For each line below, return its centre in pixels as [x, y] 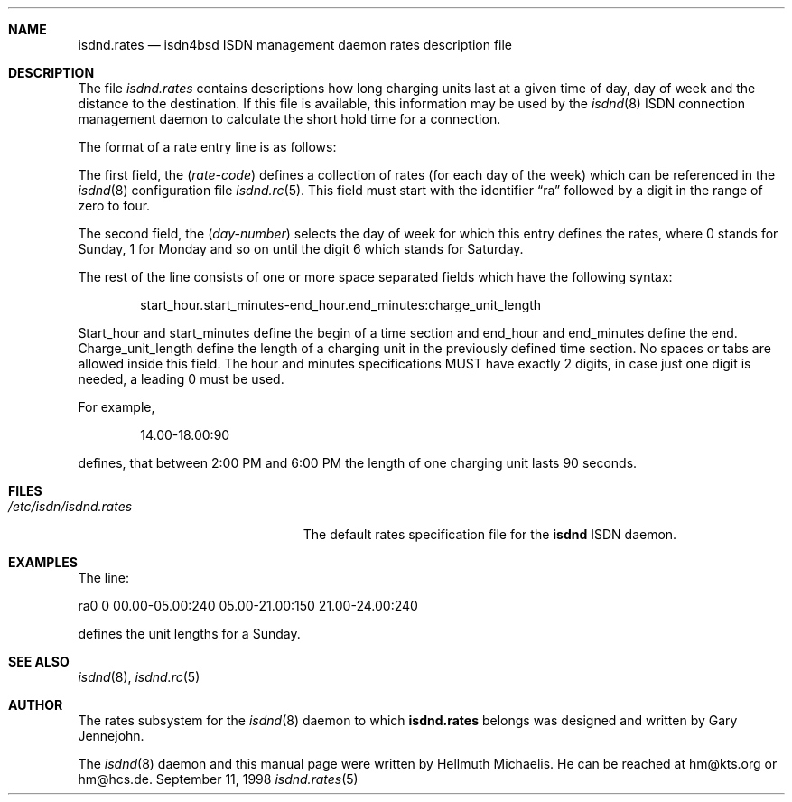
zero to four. [114, 205]
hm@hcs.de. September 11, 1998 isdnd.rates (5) [218, 779]
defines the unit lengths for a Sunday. [189, 634]
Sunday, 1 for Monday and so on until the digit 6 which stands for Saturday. [301, 249]
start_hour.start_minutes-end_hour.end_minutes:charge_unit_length [341, 305]
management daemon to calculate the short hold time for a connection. [289, 119]
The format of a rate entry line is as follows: [207, 147]
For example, [116, 407]
